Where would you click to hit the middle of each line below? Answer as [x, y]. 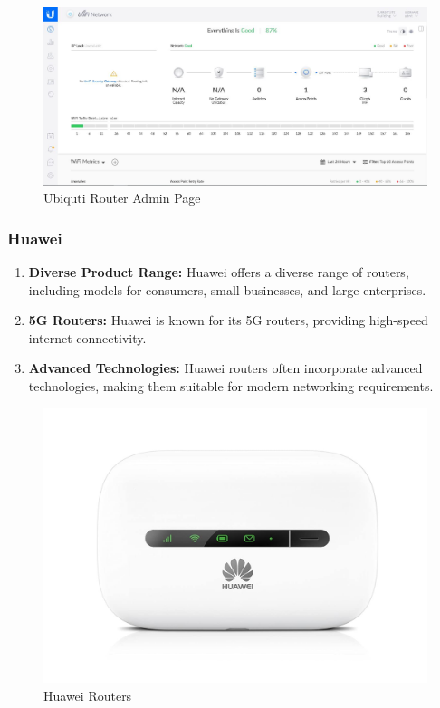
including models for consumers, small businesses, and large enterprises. [227, 289]
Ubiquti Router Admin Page [122, 198]
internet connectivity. [87, 337]
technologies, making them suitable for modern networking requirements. [231, 386]
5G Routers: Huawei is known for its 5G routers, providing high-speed [228, 320]
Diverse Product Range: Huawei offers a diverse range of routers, [219, 272]
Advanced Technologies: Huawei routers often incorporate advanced [225, 368]
